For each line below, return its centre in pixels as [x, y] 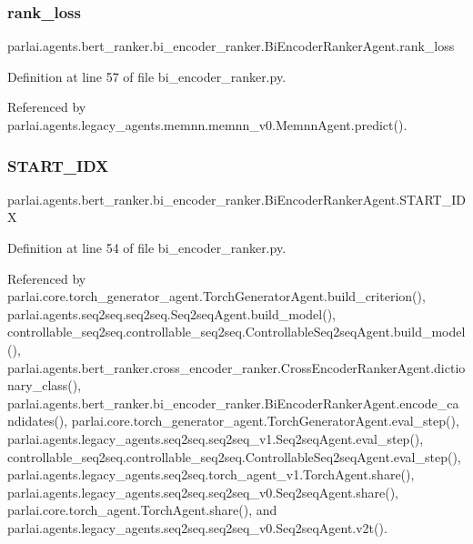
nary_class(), [45, 385]
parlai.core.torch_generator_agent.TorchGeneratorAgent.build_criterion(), [216, 296]
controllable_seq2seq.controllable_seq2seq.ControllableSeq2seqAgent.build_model [236, 332]
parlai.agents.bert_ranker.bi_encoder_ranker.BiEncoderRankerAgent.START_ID [236, 199]
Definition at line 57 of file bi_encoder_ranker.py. [147, 76]
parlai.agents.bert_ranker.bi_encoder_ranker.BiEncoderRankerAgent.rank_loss [231, 46]
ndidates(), [38, 421]
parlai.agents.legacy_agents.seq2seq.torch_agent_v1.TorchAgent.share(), [211, 474]
